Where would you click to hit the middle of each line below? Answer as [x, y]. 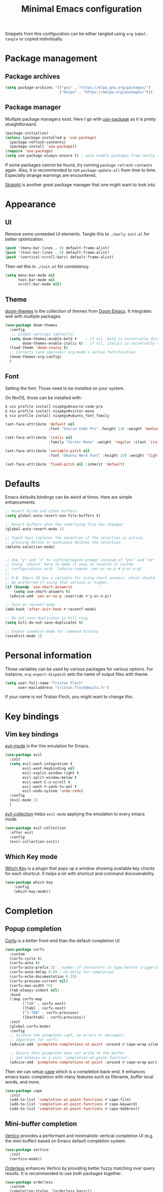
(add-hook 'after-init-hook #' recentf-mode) [51, 609]
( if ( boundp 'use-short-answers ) [39, 587]
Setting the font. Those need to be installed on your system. [65, 388]
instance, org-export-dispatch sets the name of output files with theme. [77, 674]
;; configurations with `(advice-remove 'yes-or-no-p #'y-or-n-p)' [75, 569]
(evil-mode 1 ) [24, 800]
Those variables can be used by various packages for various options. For [79, 669]
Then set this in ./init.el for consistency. [47, 266]
